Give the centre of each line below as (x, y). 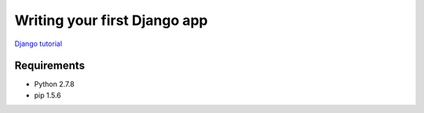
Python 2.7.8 (54, 84)
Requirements (50, 66)
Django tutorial (38, 44)
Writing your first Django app (111, 20)
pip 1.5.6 (48, 95)
